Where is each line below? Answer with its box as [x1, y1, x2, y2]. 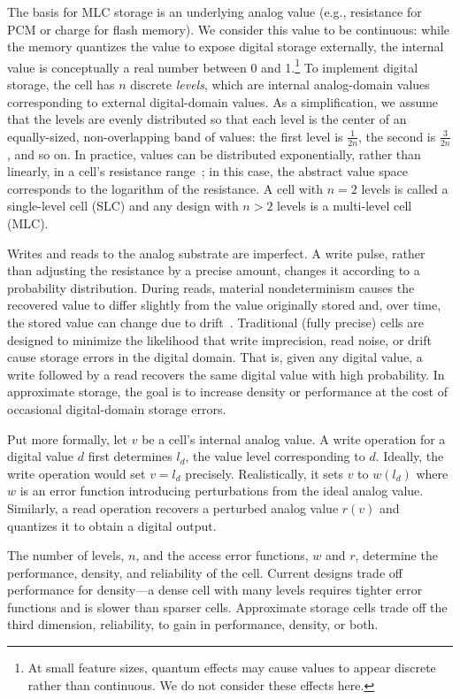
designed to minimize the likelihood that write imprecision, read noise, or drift [7, 330, 432, 349]
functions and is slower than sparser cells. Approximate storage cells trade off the [7, 597, 448, 616]
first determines [88, 447, 172, 465]
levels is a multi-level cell [277, 196, 412, 215]
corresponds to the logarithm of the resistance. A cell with [7, 179, 324, 197]
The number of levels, [7, 546, 125, 565]
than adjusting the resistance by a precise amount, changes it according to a [7, 261, 420, 280]
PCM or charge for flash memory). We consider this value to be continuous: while [7, 19, 450, 38]
